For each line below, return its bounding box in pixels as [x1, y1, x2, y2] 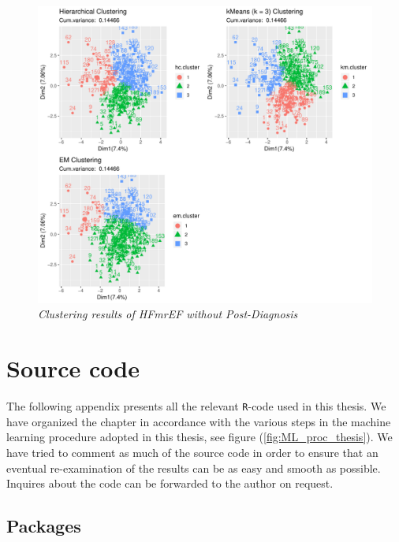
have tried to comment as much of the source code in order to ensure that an [6, 444, 378, 460]
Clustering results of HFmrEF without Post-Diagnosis [38, 306, 298, 322]
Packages [6, 514, 81, 538]
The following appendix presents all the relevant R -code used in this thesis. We [6, 398, 386, 414]
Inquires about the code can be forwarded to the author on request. [6, 475, 334, 492]
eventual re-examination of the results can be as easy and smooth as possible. [6, 459, 381, 476]
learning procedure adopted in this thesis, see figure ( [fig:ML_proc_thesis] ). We [6, 429, 393, 445]
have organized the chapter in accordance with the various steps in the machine [6, 413, 391, 429]
